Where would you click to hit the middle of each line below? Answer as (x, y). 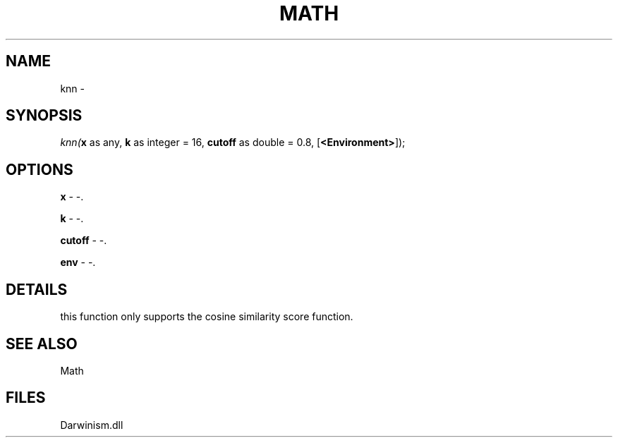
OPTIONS (40, 169)
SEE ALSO (42, 344)
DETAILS (37, 289)
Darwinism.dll (92, 425)
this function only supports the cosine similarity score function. (207, 317)
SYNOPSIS (44, 116)
